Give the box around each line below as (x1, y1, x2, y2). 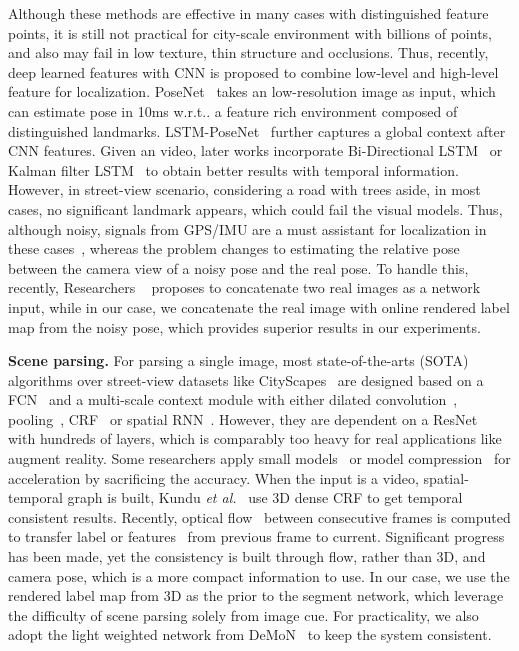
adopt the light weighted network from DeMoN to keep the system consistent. (8, 624, 492, 645)
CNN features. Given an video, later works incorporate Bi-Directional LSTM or (8, 140, 503, 161)
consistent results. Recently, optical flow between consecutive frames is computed (8, 506, 511, 527)
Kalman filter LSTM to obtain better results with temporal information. (8, 159, 459, 180)
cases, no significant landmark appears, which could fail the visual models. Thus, (8, 198, 503, 219)
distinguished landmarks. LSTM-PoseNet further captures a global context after (8, 120, 506, 141)
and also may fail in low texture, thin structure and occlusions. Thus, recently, (8, 42, 489, 63)
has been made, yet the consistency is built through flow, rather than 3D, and (8, 546, 486, 567)
